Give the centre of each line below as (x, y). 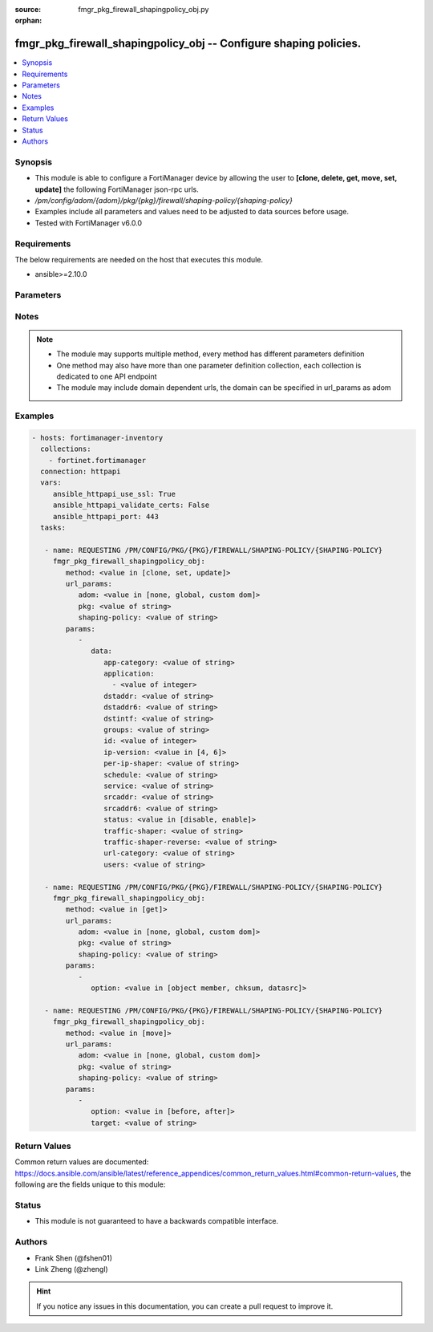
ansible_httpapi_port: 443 (106, 516)
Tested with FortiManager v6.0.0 (89, 223)
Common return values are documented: (82, 1162)
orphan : (28, 21)
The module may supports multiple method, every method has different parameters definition (210, 354)
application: (129, 674)
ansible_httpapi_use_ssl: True (114, 494)
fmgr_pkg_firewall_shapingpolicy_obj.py (144, 9)
